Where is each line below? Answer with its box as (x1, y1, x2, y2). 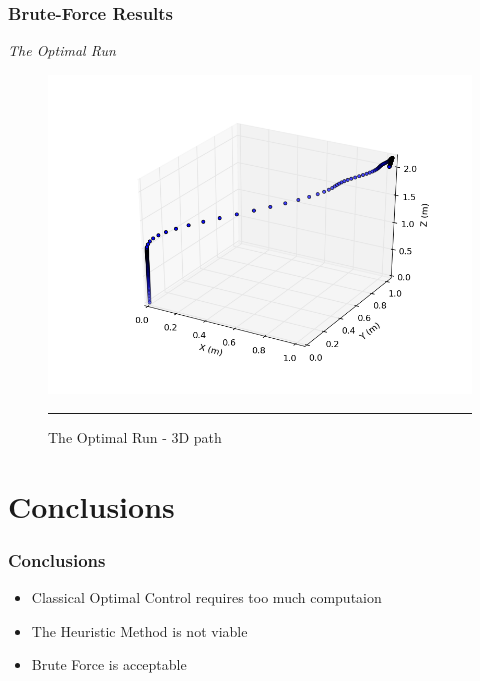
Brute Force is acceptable (31, 654, 187, 675)
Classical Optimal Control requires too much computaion (31, 587, 382, 608)
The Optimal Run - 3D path (48, 426, 222, 447)
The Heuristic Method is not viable (31, 620, 248, 641)
